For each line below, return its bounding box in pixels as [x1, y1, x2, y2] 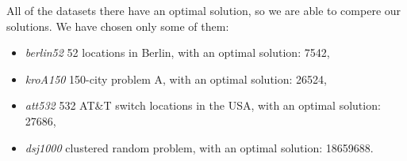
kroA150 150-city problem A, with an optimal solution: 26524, [25, 70, 327, 87]
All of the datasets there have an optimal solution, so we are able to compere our [6, 2, 401, 18]
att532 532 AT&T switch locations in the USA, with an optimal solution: [25, 97, 381, 114]
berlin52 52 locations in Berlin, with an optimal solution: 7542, [25, 44, 330, 61]
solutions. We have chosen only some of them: [6, 17, 229, 34]
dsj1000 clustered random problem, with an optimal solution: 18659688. [25, 139, 374, 155]
